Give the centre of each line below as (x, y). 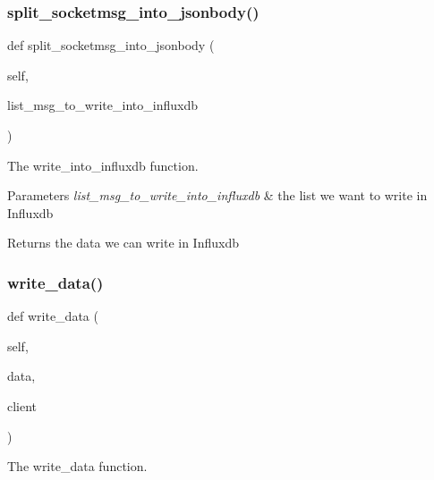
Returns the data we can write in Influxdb (123, 243)
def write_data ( (53, 316)
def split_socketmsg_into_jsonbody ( (111, 45)
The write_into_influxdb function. (103, 165)
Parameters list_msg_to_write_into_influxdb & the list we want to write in (217, 195)
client (22, 405)
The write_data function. (77, 466)
